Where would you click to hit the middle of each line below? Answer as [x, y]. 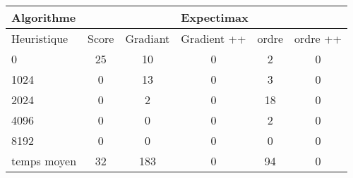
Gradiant [148, 38]
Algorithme [44, 17]
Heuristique [40, 38]
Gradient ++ [214, 38]
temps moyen [44, 161]
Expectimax [215, 17]
